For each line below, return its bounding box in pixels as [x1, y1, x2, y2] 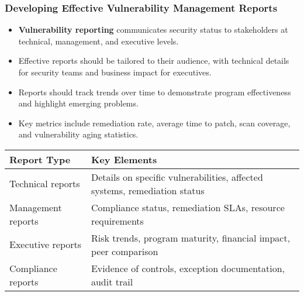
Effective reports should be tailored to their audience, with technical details [18, 54, 289, 67]
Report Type [9, 152, 71, 166]
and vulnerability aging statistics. [18, 128, 139, 140]
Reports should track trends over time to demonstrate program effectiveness [18, 85, 291, 98]
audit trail [91, 274, 133, 288]
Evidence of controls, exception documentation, [91, 261, 285, 275]
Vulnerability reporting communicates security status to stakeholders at [18, 23, 288, 36]
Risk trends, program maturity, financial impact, [91, 230, 291, 245]
